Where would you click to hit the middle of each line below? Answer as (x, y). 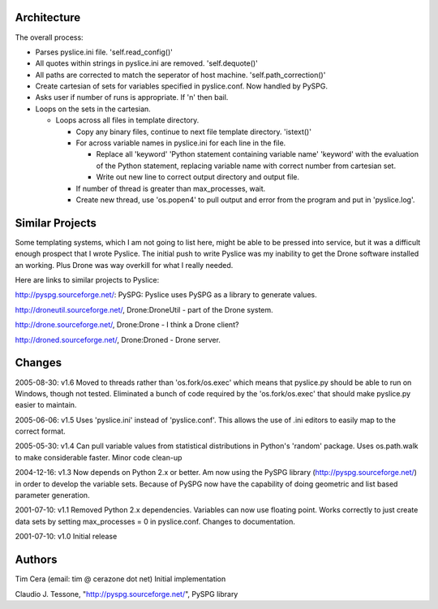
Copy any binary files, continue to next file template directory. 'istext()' (194, 132)
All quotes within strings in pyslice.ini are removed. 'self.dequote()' (147, 63)
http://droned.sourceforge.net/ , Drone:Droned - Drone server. (118, 339)
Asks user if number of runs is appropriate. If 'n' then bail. (132, 97)
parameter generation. (52, 495)
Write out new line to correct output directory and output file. (198, 177)
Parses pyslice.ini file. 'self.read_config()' (104, 52)
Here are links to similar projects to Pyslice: (87, 280)
